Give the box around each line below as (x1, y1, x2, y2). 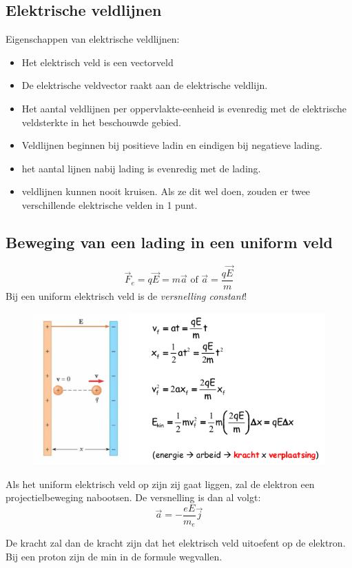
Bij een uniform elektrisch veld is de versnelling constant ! (6, 289, 247, 303)
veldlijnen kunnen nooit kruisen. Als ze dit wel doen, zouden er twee (21, 184, 311, 199)
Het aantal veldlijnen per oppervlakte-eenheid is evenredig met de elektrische (21, 101, 347, 115)
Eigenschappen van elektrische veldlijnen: (6, 32, 180, 46)
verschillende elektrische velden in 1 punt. (21, 197, 198, 212)
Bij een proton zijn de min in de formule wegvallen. (6, 549, 222, 564)
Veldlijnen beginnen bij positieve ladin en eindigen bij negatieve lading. (21, 138, 322, 152)
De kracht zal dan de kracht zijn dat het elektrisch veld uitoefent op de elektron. (6, 536, 346, 550)
